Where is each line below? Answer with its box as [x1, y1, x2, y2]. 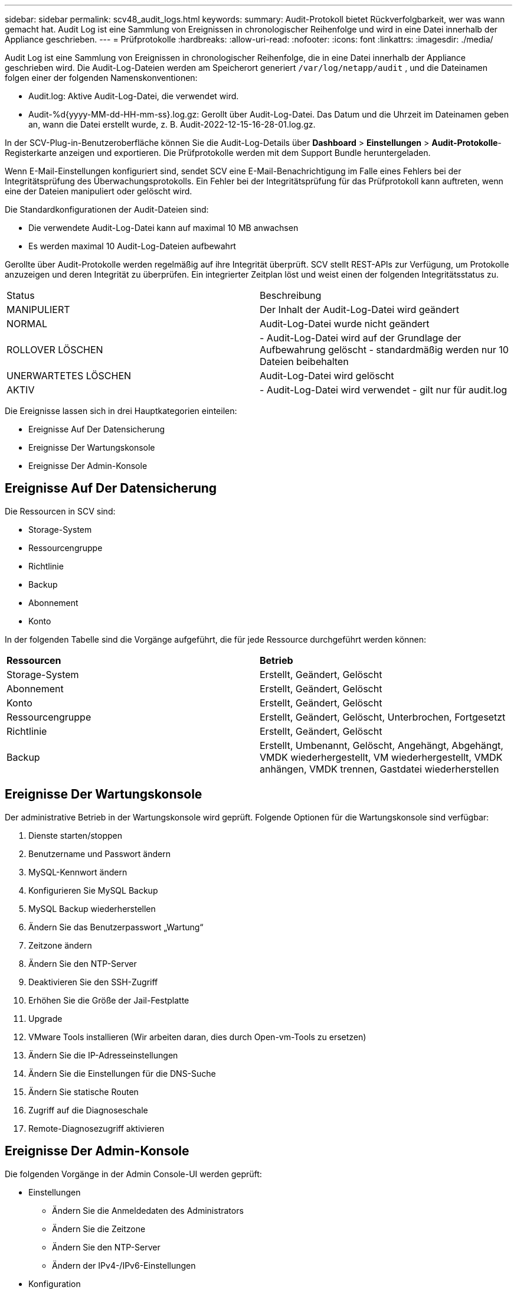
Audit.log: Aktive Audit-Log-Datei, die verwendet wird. [28, 91, 239, 101]
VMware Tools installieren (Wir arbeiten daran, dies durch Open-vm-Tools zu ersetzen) [28, 1031, 367, 1042]
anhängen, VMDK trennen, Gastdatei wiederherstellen [260, 763, 499, 775]
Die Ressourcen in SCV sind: [5, 506, 116, 516]
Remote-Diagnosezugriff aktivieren [28, 1123, 165, 1133]
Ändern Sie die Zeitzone [52, 1223, 146, 1234]
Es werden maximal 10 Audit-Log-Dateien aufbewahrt [28, 241, 236, 251]
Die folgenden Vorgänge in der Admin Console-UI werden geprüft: [5, 1168, 262, 1179]
